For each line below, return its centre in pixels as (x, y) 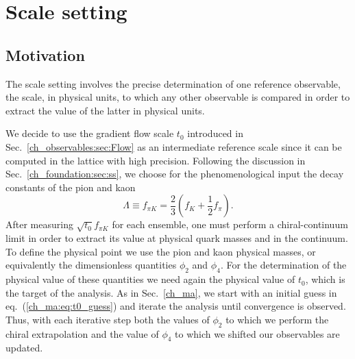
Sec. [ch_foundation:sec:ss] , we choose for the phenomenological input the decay (175, 174)
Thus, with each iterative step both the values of (108, 319)
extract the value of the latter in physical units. (105, 110)
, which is (325, 279)
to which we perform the (277, 319)
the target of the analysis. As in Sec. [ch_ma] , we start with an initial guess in (171, 292)
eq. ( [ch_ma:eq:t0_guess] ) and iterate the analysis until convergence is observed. (176, 306)
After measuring (39, 224)
